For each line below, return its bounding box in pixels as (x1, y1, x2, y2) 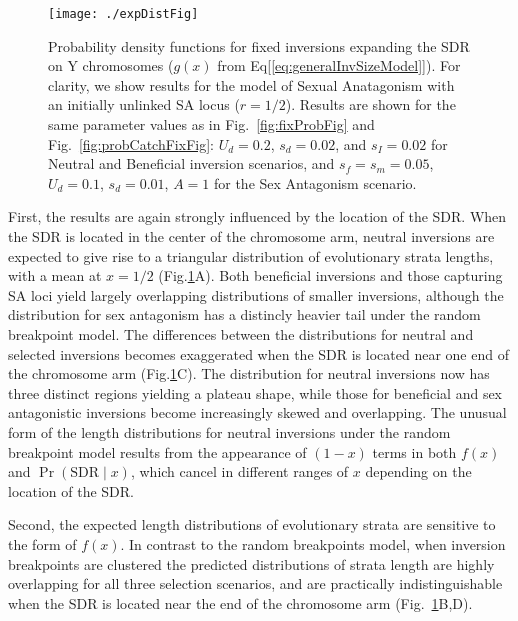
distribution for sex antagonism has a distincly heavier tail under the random (8, 304, 481, 325)
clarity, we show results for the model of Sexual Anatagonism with (48, 74, 455, 95)
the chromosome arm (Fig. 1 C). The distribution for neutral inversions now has (8, 363, 490, 384)
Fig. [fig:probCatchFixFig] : (48, 133, 214, 154)
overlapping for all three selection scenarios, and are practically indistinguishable (8, 573, 503, 594)
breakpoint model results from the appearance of (8, 441, 307, 462)
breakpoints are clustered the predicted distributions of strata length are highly (8, 553, 495, 574)
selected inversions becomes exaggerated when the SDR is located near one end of (8, 343, 509, 364)
